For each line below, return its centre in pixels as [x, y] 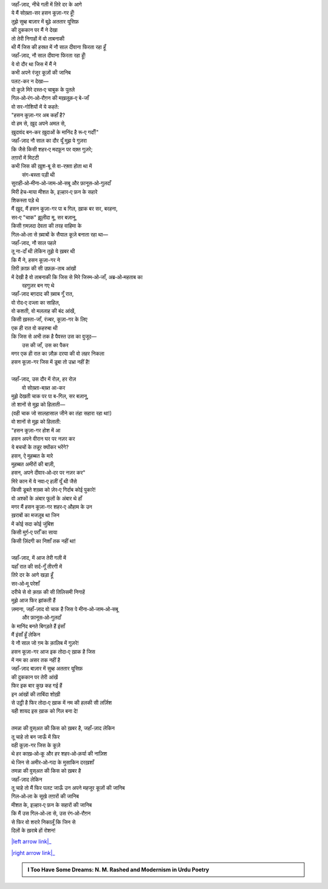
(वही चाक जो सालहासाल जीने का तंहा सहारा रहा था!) [62, 413]
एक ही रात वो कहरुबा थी [34, 328]
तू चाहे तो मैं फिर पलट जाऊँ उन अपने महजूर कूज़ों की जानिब [68, 787]
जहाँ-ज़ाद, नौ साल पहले [34, 243]
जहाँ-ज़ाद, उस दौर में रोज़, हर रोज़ [44, 379]
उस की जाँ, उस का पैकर [46, 345]
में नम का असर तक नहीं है [36, 660]
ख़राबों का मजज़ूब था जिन [36, 515]
